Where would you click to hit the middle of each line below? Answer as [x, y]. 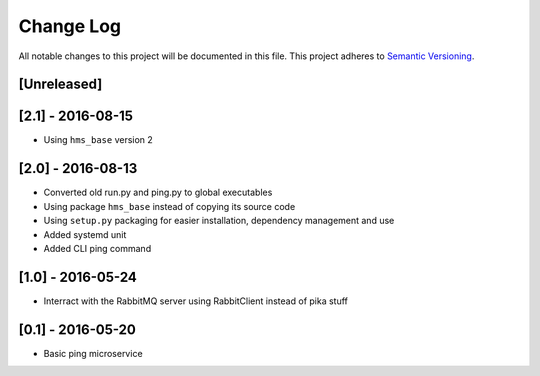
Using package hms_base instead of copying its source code [169, 206]
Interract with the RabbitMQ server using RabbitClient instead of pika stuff [196, 301]
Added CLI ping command [97, 248]
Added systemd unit [85, 234]
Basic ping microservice [93, 353]
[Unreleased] [60, 84]
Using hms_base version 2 [98, 140]
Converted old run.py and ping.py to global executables [158, 192]
